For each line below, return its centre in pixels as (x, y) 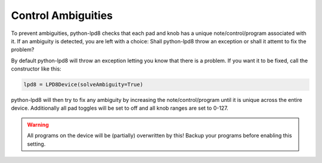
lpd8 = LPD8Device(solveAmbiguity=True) (83, 85)
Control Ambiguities (62, 15)
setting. (36, 144)
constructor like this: (36, 69)
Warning (38, 124)
